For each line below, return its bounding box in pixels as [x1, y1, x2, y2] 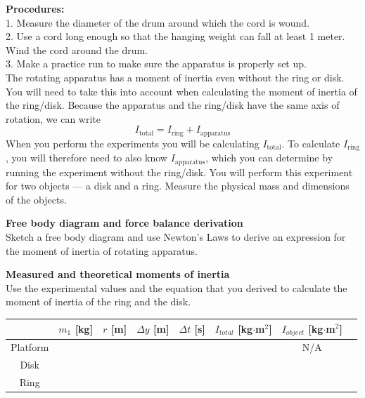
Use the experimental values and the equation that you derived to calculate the [6, 280, 347, 295]
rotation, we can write [6, 111, 101, 126]
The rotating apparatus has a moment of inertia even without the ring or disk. [6, 69, 345, 84]
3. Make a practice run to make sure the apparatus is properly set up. [6, 56, 307, 71]
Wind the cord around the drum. [6, 42, 148, 57]
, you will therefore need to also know [6, 150, 167, 165]
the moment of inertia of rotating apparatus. [6, 243, 198, 258]
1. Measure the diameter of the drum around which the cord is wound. [6, 15, 310, 29]
